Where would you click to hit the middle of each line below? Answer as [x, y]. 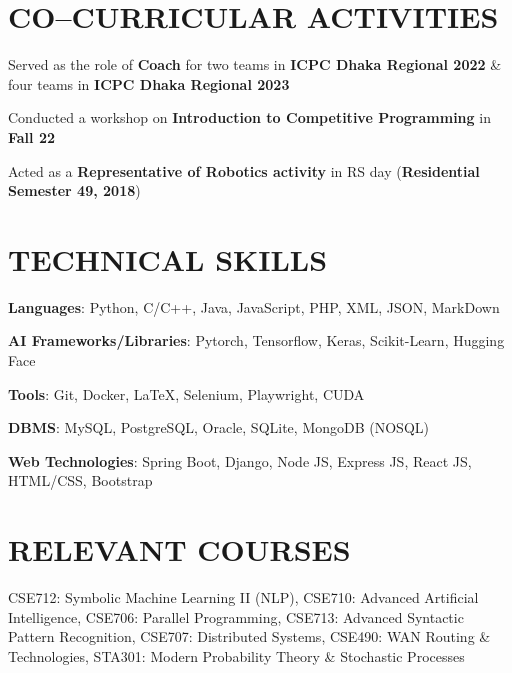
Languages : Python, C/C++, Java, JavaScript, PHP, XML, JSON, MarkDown [254, 306]
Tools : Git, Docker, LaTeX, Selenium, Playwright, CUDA [186, 393]
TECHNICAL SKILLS [168, 258]
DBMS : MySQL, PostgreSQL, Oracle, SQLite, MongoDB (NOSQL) [218, 427]
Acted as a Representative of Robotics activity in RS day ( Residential [244, 170]
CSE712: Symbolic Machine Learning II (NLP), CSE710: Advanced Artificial [243, 597]
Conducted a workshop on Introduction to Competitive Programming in [249, 117]
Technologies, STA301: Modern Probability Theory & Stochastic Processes [236, 655]
